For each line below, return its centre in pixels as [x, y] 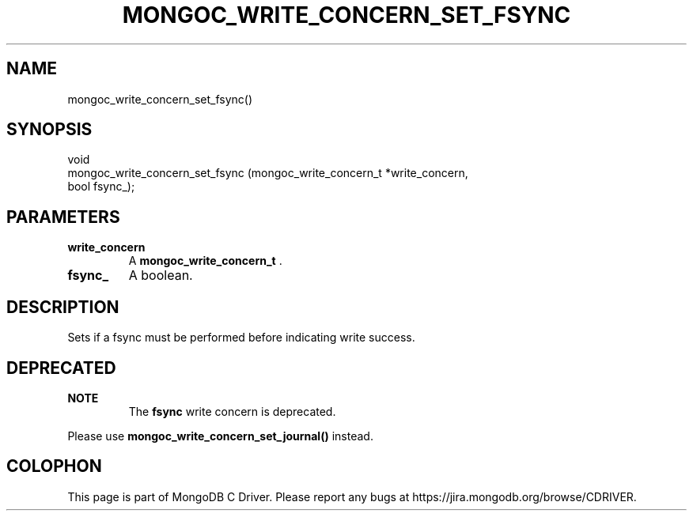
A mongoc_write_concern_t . [205, 261]
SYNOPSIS [49, 130]
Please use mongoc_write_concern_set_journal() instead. [220, 436]
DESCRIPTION [63, 307]
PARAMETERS [63, 217]
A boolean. [161, 275]
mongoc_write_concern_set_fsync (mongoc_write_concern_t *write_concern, [268, 173]
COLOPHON [54, 466]
